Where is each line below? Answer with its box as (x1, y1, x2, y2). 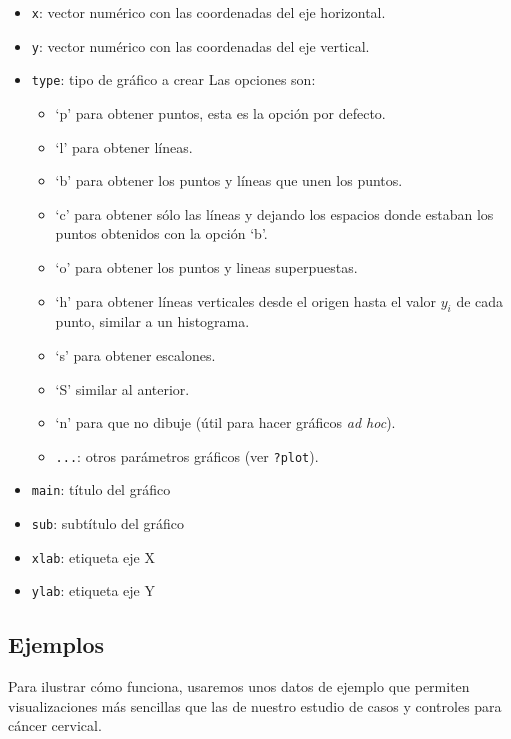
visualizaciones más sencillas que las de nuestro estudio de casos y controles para (8, 695, 502, 716)
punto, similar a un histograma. (55, 311, 250, 332)
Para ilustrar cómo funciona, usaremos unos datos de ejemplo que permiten (8, 676, 470, 697)
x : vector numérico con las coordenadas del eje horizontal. (31, 2, 386, 22)
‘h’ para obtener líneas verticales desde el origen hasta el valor (55, 290, 437, 311)
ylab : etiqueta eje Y (31, 580, 155, 601)
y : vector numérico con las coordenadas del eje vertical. (31, 35, 370, 56)
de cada (456, 290, 504, 311)
